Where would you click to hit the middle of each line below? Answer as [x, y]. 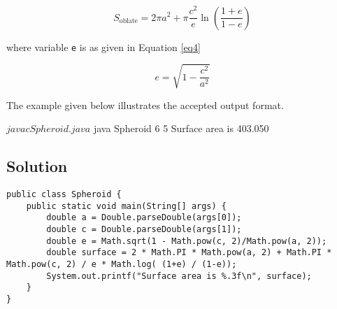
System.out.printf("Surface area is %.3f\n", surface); [179, 276]
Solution [37, 166]
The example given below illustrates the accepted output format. [145, 105]
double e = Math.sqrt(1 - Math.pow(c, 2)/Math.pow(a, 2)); [187, 241]
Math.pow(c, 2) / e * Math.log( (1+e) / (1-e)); [122, 265]
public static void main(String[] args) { [126, 206]
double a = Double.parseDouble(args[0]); [144, 218]
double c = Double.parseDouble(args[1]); [144, 230]
